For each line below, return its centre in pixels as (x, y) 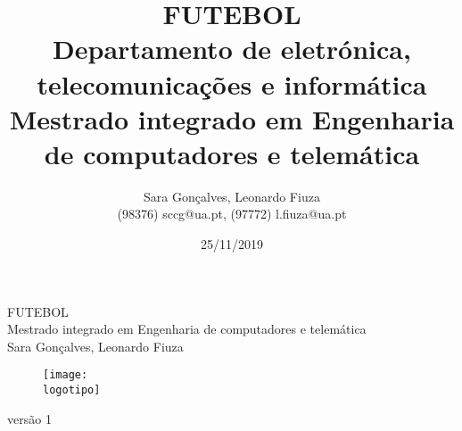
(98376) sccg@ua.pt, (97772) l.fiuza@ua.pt (232, 214)
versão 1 (29, 418)
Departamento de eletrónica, (232, 49)
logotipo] (72, 390)
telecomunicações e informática (232, 83)
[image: (66, 375)
